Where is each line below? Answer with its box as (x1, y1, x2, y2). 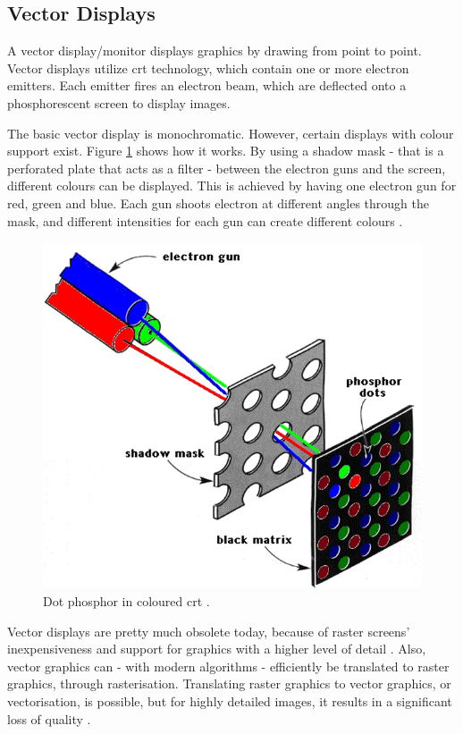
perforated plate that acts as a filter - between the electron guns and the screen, (7, 158, 446, 177)
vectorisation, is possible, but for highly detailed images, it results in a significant (7, 691, 452, 710)
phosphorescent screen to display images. (7, 93, 231, 112)
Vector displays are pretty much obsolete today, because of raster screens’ (7, 621, 410, 640)
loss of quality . (7, 709, 91, 728)
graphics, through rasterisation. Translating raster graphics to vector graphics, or (7, 674, 451, 693)
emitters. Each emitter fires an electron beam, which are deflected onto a (7, 76, 407, 95)
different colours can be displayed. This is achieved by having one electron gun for (7, 176, 457, 195)
